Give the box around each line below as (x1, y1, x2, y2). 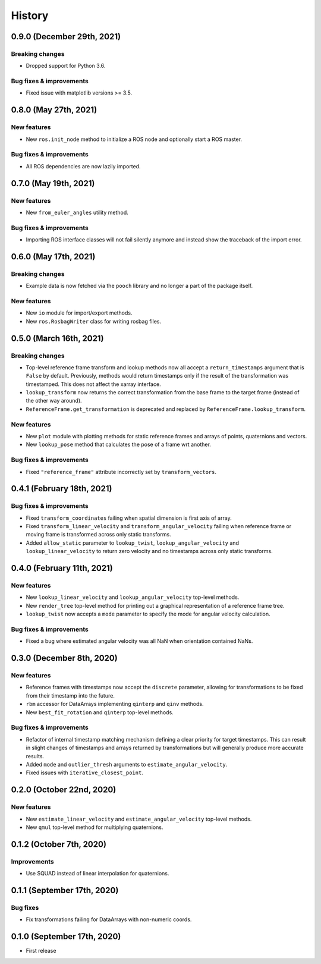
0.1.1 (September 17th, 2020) (11, 885, 119, 895)
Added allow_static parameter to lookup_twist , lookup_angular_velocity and (26, 539, 239, 547)
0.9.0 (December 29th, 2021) (11, 32, 121, 42)
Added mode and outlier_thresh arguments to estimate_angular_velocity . (26, 761, 228, 768)
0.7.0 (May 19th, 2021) (11, 178, 95, 189)
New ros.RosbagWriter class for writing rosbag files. (26, 318, 162, 325)
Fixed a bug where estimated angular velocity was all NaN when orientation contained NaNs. (26, 638, 253, 645)
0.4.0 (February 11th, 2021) (11, 563, 113, 573)
